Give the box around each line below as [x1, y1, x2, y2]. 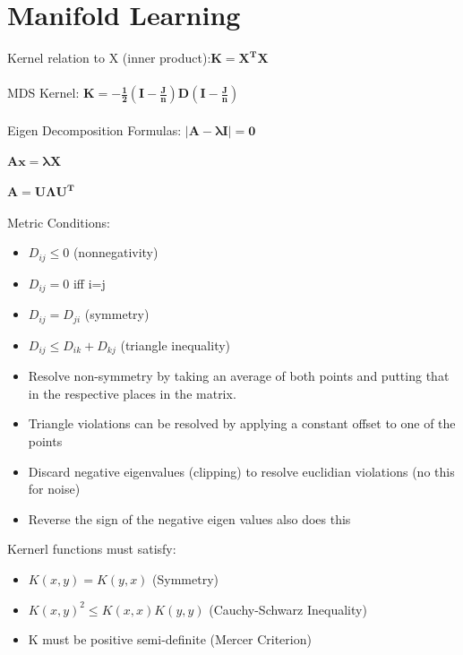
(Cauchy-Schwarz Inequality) [209, 599, 367, 618]
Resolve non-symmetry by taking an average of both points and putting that [28, 366, 450, 385]
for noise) [28, 479, 81, 498]
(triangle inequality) [120, 335, 231, 354]
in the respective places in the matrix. [28, 384, 236, 402]
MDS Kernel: [7, 83, 80, 102]
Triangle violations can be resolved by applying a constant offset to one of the [28, 414, 456, 433]
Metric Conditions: [7, 212, 110, 231]
